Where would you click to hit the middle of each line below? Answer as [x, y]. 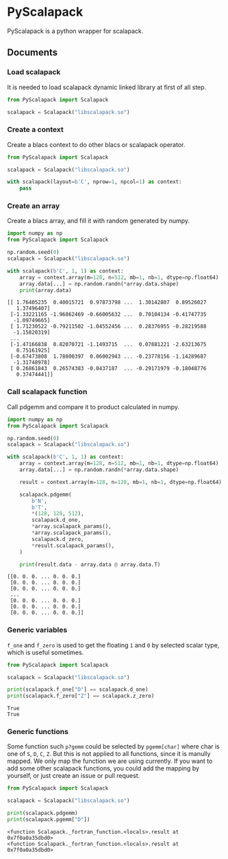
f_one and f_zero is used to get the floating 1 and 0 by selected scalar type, [113, 645]
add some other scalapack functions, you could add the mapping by [103, 768]
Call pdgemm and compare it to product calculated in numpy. [93, 406]
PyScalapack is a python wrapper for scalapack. [75, 31]
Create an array [34, 206]
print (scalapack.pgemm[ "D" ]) [49, 820]
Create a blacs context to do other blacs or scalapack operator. [96, 144]
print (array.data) [46, 290]
